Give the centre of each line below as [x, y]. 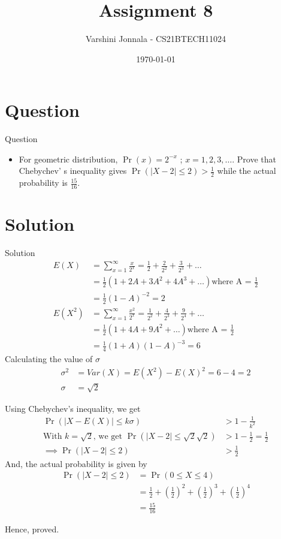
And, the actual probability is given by [76, 463]
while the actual [247, 171]
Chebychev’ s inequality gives [73, 171]
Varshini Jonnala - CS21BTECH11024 [156, 39]
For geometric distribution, [68, 159]
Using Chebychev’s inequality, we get [73, 408]
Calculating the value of [49, 359]
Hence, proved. [32, 529]
